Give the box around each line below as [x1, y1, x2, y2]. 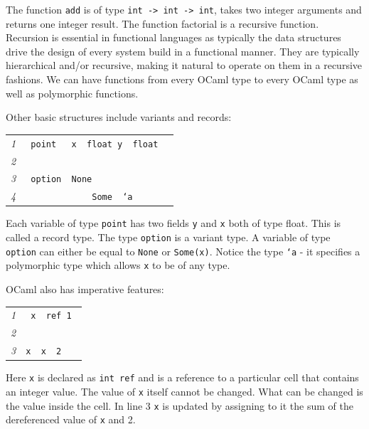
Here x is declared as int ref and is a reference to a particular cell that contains [6, 370, 359, 385]
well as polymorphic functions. [6, 85, 139, 100]
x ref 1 [31, 311, 72, 322]
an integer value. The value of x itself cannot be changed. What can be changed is [6, 384, 363, 399]
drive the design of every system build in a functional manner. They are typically [6, 43, 360, 58]
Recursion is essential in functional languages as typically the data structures [6, 30, 341, 45]
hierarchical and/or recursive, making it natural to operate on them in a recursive [6, 58, 363, 73]
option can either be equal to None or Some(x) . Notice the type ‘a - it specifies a [6, 243, 360, 258]
